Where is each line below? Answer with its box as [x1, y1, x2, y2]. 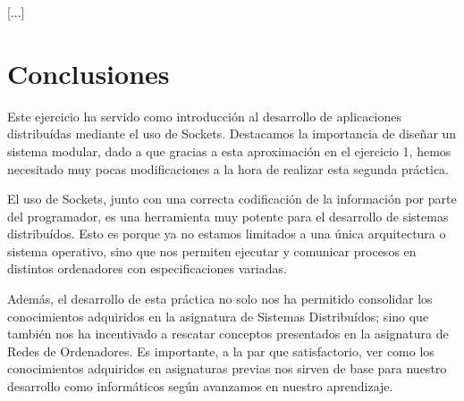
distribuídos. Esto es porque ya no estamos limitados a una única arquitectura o [7, 224, 446, 243]
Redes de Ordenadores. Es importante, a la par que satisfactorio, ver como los [7, 341, 434, 360]
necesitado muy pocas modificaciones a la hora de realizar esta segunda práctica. [7, 159, 450, 178]
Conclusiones [7, 54, 170, 91]
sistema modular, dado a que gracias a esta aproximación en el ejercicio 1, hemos [7, 141, 451, 160]
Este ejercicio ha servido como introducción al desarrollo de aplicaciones [7, 106, 401, 125]
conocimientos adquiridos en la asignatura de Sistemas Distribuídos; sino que [7, 306, 429, 325]
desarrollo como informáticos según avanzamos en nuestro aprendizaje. [7, 377, 393, 396]
